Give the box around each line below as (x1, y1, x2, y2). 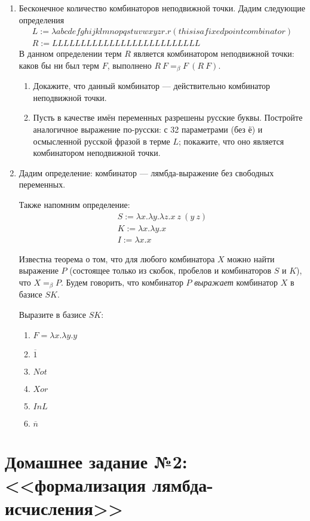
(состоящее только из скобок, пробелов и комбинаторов (69, 264, 272, 277)
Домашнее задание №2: (5, 449, 188, 473)
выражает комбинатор (194, 275, 278, 288)
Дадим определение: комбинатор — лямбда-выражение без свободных (19, 166, 274, 179)
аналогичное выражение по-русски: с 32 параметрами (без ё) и (33, 123, 263, 136)
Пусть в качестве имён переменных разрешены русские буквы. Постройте (33, 111, 303, 124)
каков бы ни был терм (19, 59, 99, 71)
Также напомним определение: (19, 198, 130, 211)
